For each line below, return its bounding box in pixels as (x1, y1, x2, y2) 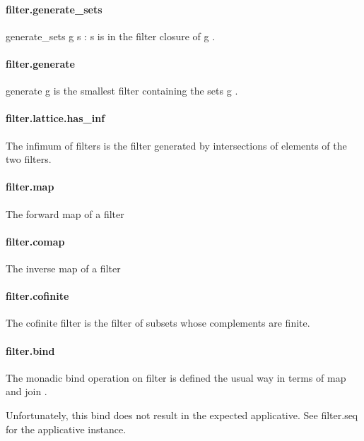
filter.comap (6, 234, 65, 248)
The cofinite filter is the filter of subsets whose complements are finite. (6, 315, 310, 330)
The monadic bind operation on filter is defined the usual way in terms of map (6, 370, 346, 385)
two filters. (6, 152, 52, 167)
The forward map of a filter (6, 206, 124, 221)
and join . (6, 384, 47, 399)
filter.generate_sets (6, 1, 102, 16)
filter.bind (6, 343, 55, 358)
